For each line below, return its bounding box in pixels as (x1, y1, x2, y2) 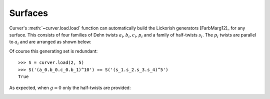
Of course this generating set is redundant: (9, 48, 98, 54)
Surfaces (9, 7, 48, 18)
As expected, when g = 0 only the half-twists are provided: (9, 85, 131, 91)
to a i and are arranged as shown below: (9, 39, 92, 46)
